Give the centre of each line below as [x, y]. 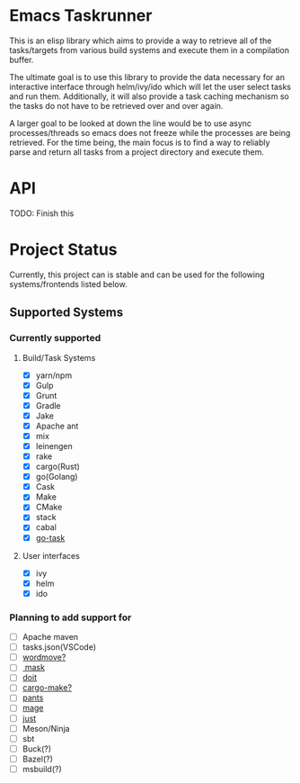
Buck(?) [37, 749]
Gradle [48, 405]
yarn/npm [54, 375]
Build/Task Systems [59, 357]
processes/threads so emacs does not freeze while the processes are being [150, 132]
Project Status [64, 250]
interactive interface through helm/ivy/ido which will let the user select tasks [150, 86]
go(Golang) [57, 477]
